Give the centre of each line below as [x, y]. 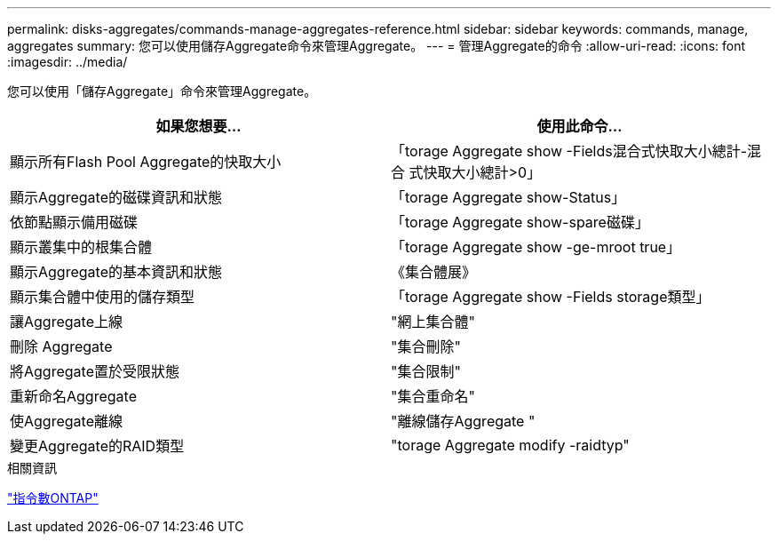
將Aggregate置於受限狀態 [95, 371]
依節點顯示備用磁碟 [74, 222]
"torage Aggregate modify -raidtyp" [510, 445]
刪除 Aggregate [61, 346]
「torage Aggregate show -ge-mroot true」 [536, 247]
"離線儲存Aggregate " [463, 421]
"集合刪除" [426, 346]
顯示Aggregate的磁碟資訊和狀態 [116, 197]
